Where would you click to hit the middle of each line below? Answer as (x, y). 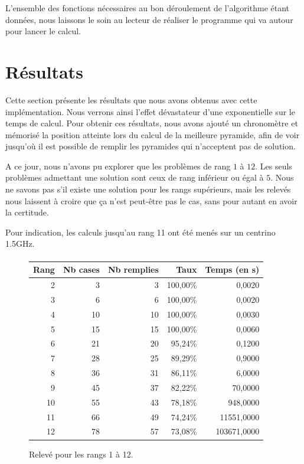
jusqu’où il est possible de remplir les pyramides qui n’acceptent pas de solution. (151, 146)
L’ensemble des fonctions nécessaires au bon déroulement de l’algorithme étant (148, 8)
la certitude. (27, 212)
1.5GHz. (20, 244)
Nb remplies (133, 269)
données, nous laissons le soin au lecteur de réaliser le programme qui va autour (149, 19)
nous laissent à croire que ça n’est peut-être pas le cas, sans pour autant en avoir (151, 200)
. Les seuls (274, 166)
